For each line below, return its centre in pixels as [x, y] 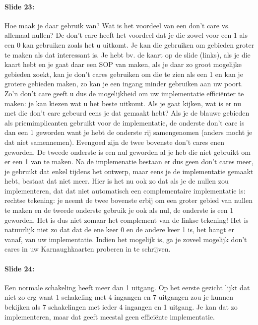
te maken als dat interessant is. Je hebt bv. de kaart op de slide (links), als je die [128, 54]
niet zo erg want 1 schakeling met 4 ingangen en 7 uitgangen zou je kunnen [119, 297]
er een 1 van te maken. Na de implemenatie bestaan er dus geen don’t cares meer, [129, 162]
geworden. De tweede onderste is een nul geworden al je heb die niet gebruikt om [128, 152]
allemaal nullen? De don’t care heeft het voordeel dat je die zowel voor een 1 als [126, 35]
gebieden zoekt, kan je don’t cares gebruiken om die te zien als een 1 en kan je [124, 74]
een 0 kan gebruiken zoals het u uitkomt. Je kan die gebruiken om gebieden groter [129, 44]
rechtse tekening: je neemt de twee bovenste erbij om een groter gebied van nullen [129, 200]
